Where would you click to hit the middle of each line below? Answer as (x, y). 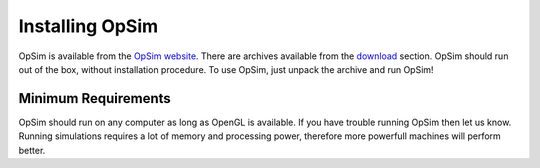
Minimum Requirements (95, 98)
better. (32, 150)
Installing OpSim (88, 26)
